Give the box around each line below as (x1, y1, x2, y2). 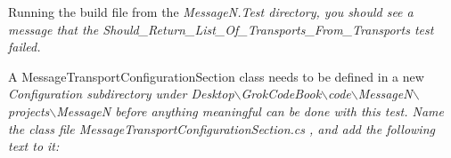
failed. (8, 37, 41, 56)
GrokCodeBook (241, 84, 322, 103)
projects (8, 101, 50, 120)
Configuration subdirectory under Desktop (8, 84, 234, 103)
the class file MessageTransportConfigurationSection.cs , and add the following (8, 119, 435, 138)
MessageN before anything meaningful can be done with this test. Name (56, 101, 444, 120)
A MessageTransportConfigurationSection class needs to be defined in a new (8, 67, 424, 85)
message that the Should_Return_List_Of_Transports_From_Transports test (8, 20, 434, 38)
